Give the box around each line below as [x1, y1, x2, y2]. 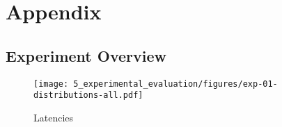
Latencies [33, 110, 74, 124]
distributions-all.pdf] [33, 90, 143, 101]
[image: [33, 78, 69, 89]
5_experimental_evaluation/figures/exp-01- [73, 78, 278, 89]
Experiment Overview [6, 44, 166, 66]
